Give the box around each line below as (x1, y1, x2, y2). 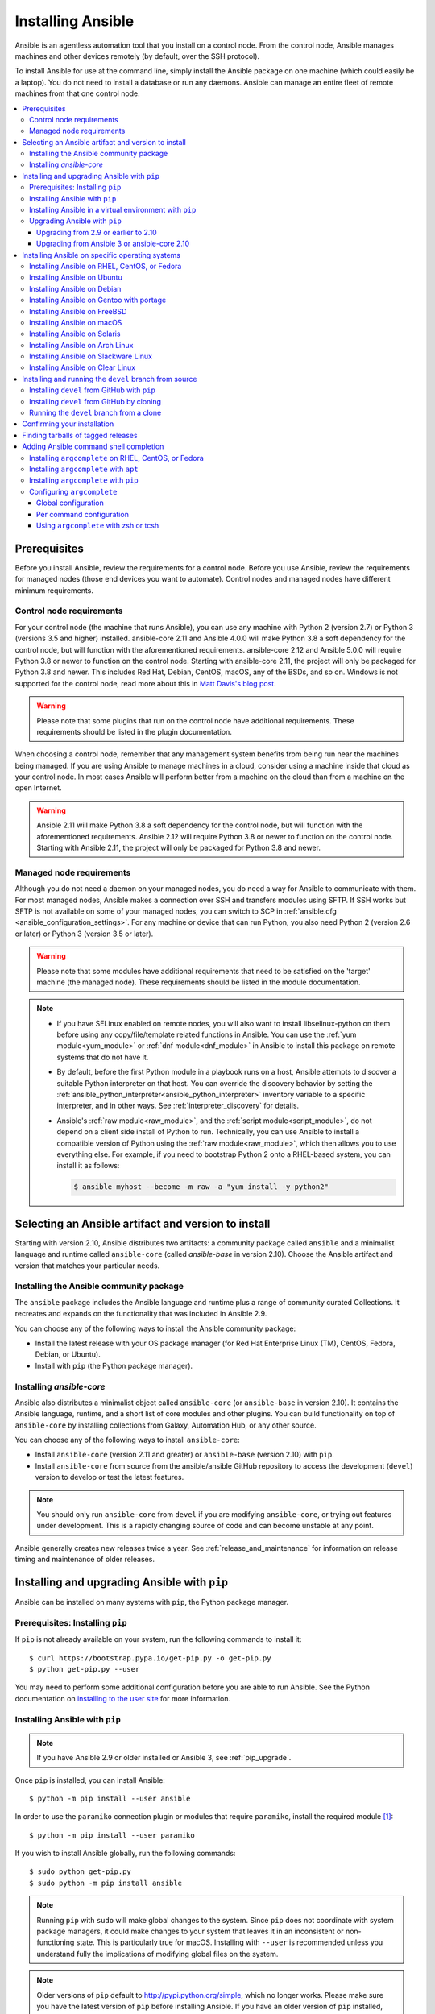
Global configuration (36, 498, 104, 508)
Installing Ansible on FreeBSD (29, 306, 127, 316)
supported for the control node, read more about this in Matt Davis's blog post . (14, 678, 277, 688)
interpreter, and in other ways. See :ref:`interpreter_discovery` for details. (56, 1100, 300, 1111)
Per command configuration (36, 509, 129, 519)
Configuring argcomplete (29, 487, 118, 496)
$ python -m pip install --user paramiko (29, 1830, 195, 1840)
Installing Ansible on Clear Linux (29, 363, 136, 372)
